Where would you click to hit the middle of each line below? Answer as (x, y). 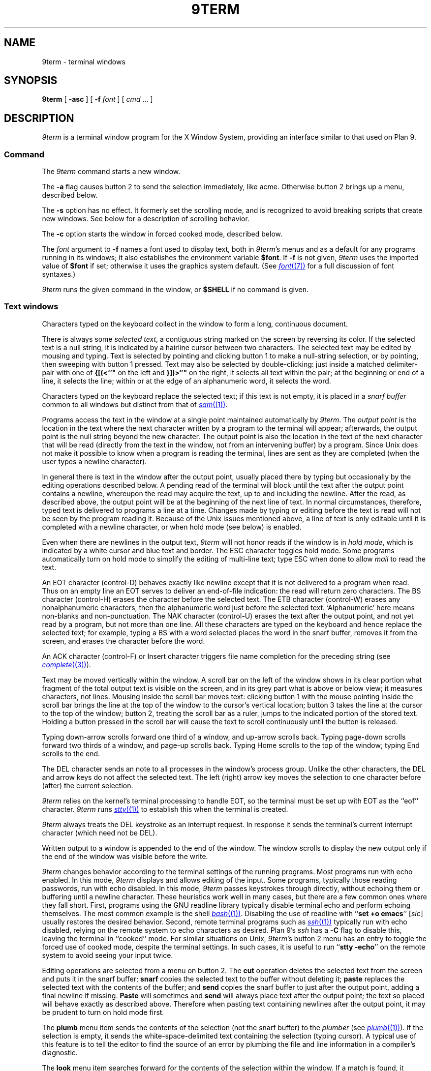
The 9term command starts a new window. (111, 172)
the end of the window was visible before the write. (125, 856)
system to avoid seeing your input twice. (108, 955)
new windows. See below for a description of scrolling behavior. (146, 219)
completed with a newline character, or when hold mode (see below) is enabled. (172, 527)
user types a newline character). (94, 461)
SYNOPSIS (31, 81)
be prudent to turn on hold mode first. (103, 1012)
